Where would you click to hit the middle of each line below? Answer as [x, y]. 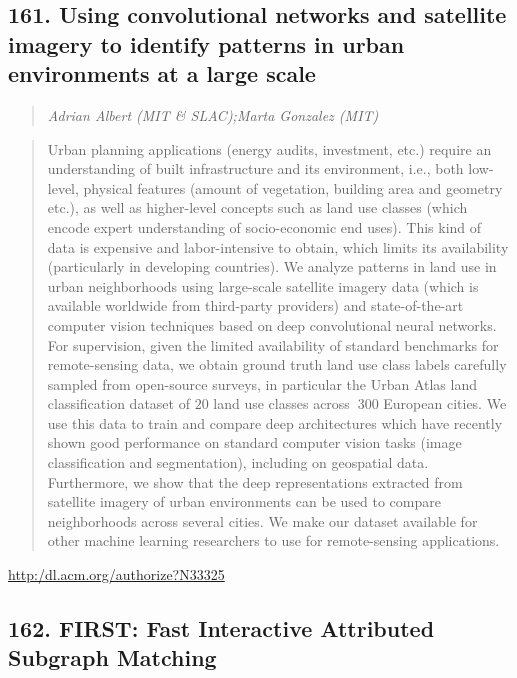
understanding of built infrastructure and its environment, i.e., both [255, 168]
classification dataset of [118, 403]
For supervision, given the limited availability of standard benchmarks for [273, 344]
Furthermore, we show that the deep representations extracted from [255, 481]
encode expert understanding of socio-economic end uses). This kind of [264, 226]
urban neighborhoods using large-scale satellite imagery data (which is [263, 285]
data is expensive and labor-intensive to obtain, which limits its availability [278, 246]
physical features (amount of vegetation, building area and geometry [293, 187]
